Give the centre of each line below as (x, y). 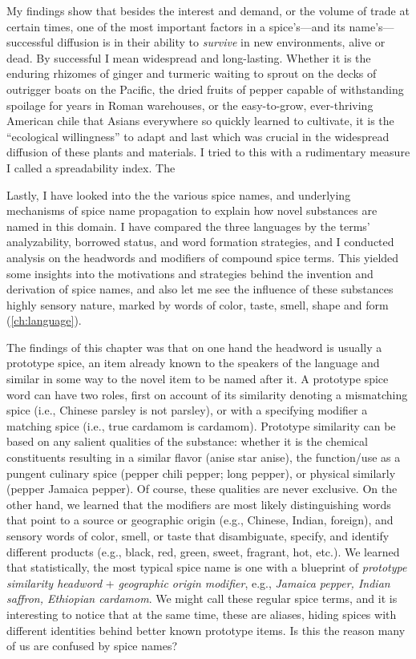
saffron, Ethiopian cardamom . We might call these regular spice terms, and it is (202, 598)
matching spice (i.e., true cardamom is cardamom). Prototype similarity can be (201, 425)
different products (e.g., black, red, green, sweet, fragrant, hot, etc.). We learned (203, 551)
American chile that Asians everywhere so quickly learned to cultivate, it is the (200, 121)
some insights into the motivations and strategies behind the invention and (190, 273)
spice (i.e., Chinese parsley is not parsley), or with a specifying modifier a (187, 410)
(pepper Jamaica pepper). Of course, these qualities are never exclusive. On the (202, 489)
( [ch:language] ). (44, 320)
